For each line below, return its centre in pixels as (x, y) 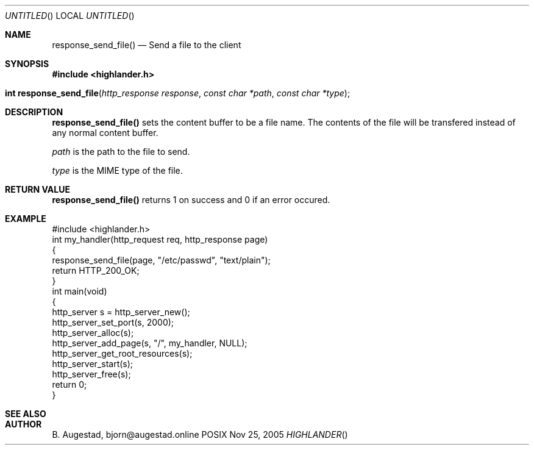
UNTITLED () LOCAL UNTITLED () (70, 16)
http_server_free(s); (91, 374)
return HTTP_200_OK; (96, 270)
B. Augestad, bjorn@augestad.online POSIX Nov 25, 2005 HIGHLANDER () (200, 434)
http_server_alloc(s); (93, 333)
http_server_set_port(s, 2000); (113, 322)
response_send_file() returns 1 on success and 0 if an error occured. (191, 200)
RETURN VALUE (37, 189)
